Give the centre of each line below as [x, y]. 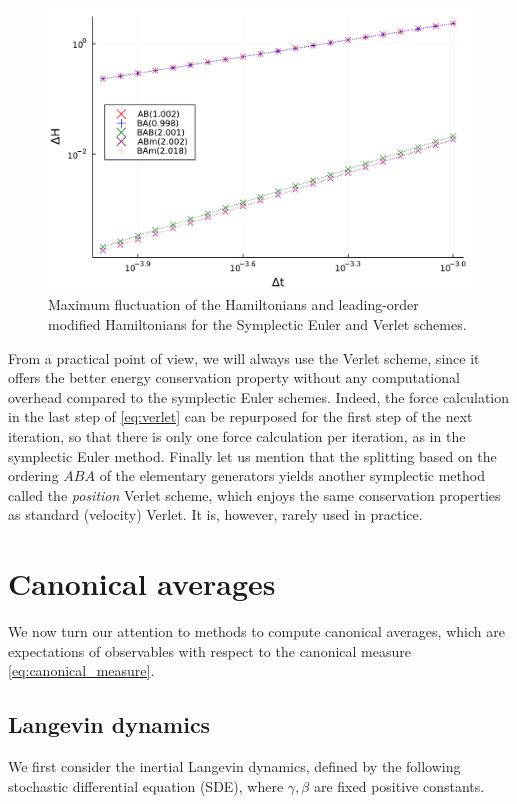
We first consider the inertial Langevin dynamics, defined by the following [234, 766]
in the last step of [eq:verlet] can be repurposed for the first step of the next [240, 416]
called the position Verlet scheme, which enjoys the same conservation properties [254, 494]
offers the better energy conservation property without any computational [234, 377]
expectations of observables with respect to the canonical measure [209, 650]
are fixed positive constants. [399, 785]
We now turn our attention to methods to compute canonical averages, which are [256, 631]
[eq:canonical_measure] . [81, 670]
